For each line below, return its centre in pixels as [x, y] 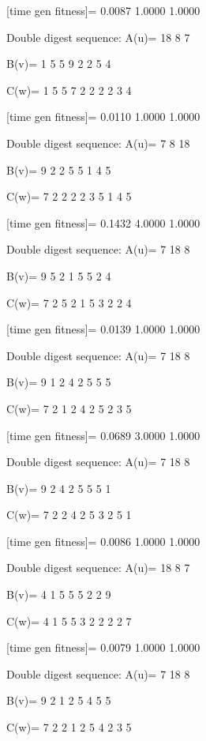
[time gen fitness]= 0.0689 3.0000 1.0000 [103, 435]
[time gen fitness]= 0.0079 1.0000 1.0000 [103, 647]
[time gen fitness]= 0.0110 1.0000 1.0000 [103, 117]
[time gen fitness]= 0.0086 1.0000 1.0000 [103, 541]
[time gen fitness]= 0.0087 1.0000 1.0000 [103, 10]
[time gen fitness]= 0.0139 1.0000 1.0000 [103, 329]
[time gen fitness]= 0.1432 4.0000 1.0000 [103, 222]
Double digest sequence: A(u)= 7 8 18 [98, 143]
